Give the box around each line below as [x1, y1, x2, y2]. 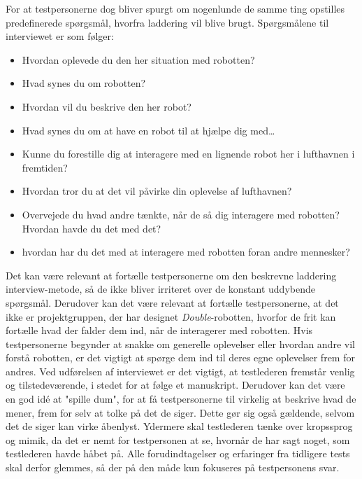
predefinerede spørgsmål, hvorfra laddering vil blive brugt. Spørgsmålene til [6, 15, 329, 29]
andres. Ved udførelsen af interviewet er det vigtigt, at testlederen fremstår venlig [6, 363, 355, 378]
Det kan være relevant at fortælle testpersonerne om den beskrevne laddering [6, 268, 337, 282]
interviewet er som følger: [6, 29, 114, 43]
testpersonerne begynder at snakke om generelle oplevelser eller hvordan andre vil [6, 336, 355, 351]
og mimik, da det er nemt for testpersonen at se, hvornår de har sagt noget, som [6, 432, 350, 447]
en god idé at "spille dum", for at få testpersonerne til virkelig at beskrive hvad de [6, 391, 356, 406]
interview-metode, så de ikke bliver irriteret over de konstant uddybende [6, 282, 315, 296]
